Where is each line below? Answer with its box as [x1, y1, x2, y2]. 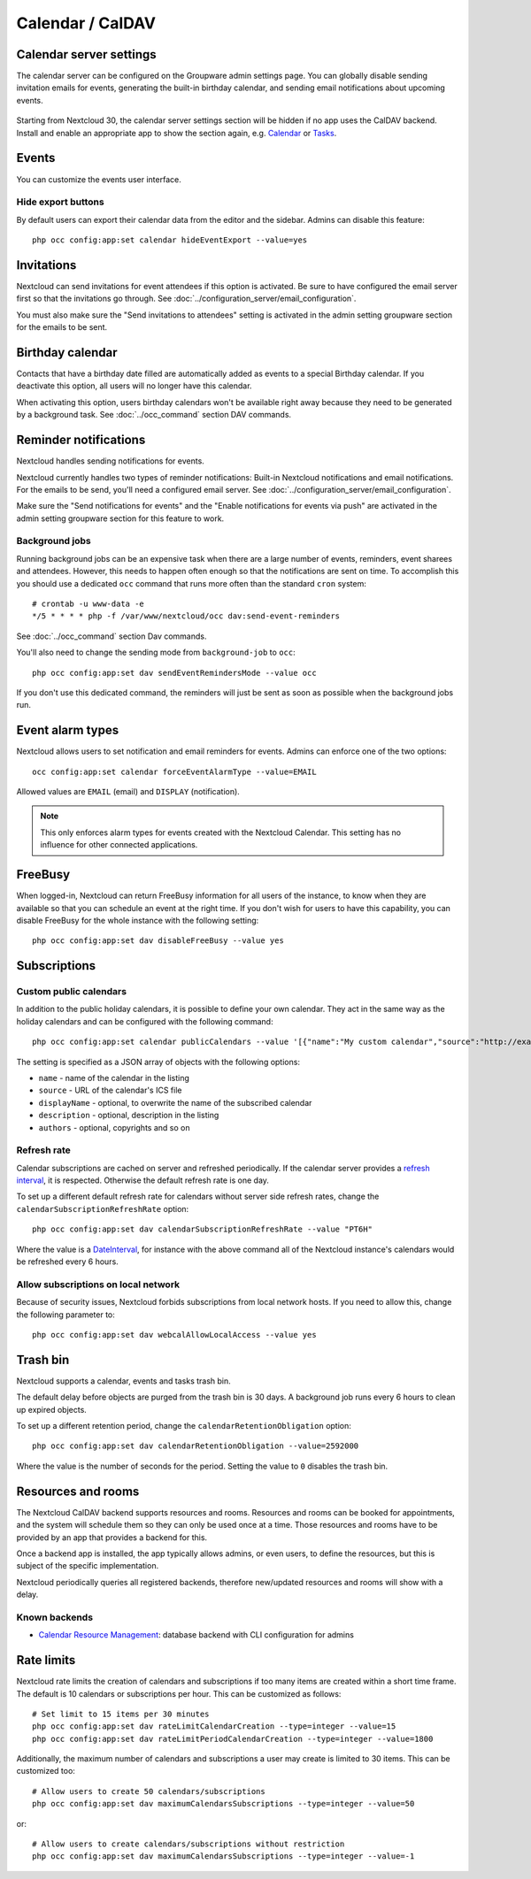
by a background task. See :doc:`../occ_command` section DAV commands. [16, 410, 292, 420]
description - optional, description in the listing [38, 1110, 219, 1121]
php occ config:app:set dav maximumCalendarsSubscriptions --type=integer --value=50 [32, 1798, 415, 1809]
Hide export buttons [16, 196, 105, 208]
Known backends [16, 1611, 93, 1623]
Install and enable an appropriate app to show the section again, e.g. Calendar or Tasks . [16, 127, 337, 138]
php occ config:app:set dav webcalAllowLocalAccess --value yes [32, 1330, 318, 1339]
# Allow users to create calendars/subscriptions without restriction [32, 1839, 345, 1849]
